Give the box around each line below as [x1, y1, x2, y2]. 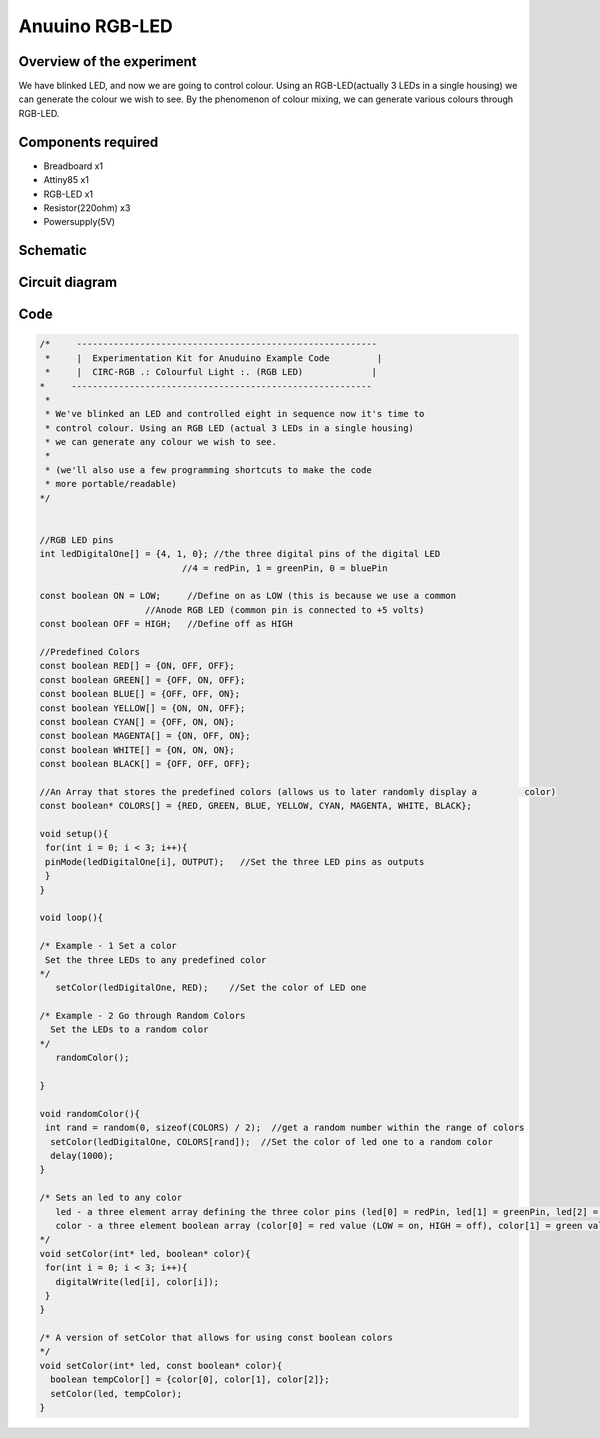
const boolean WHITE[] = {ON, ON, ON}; [39, 744, 235, 755]
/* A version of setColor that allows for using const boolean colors [39, 1332, 394, 1344]
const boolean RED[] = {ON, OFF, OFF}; [39, 660, 235, 672]
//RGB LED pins [39, 534, 114, 545]
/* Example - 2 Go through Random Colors [39, 1010, 246, 1022]
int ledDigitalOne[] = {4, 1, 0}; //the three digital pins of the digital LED [39, 548, 441, 560]
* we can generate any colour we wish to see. [45, 436, 277, 448]
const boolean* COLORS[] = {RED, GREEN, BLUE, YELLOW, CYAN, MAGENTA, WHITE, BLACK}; [39, 800, 472, 812]
